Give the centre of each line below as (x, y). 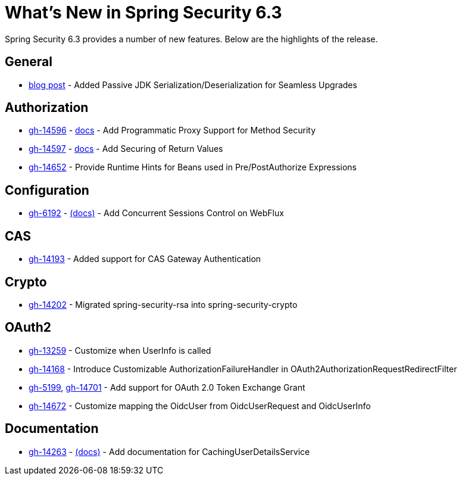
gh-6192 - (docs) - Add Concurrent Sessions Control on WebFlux (156, 213)
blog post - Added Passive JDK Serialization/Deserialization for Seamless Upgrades (193, 85)
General (29, 62)
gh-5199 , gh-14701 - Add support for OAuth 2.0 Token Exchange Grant (167, 387)
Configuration (47, 190)
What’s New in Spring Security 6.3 (143, 13)
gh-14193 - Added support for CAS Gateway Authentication (145, 259)
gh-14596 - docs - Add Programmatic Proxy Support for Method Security (172, 130)
